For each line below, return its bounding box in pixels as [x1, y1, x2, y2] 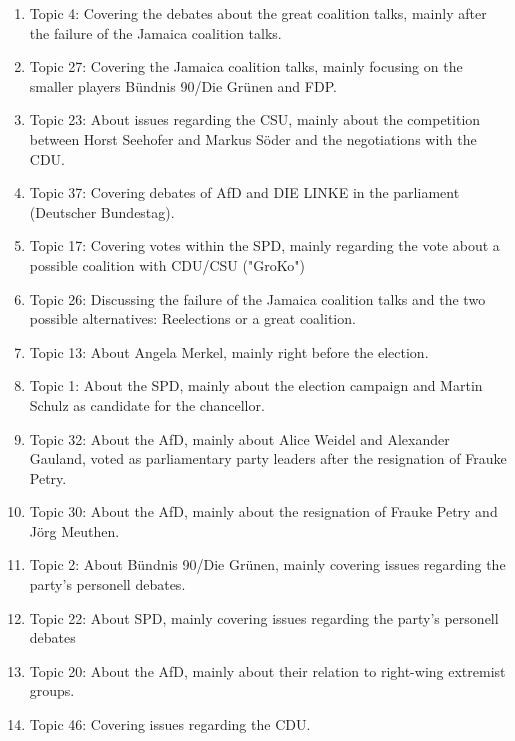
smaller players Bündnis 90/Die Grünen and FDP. [29, 75, 337, 96]
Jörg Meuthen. [29, 520, 120, 541]
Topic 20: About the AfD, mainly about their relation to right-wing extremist [29, 660, 506, 681]
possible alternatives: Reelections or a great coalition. [29, 308, 356, 329]
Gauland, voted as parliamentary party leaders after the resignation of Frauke [29, 448, 507, 469]
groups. [29, 680, 75, 701]
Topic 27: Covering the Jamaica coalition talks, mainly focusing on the [29, 56, 463, 77]
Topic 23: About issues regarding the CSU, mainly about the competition [29, 109, 481, 130]
